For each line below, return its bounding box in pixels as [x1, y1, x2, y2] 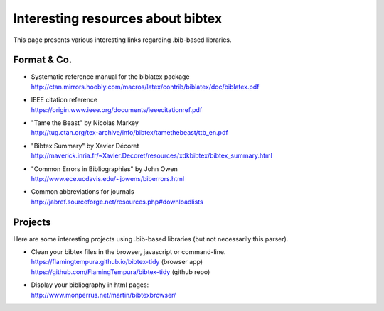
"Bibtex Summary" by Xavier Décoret [31, 141, 139, 150]
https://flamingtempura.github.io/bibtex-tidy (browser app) [31, 258, 203, 266]
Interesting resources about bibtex [13, 11, 223, 26]
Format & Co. [13, 54, 73, 66]
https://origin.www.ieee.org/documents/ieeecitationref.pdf [31, 105, 203, 114]
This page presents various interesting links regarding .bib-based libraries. [13, 36, 232, 44]
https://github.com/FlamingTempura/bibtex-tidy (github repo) [31, 267, 210, 276]
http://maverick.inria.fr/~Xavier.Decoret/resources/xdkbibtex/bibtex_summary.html [31, 151, 273, 160]
